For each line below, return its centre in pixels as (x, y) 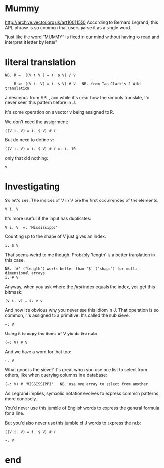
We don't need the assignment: (37, 122)
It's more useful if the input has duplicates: (48, 218)
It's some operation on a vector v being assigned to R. (60, 112)
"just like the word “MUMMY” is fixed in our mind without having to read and (82, 37)
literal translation (41, 62)
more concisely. (21, 398)
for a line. (15, 413)
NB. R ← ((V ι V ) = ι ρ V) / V (41, 75)
